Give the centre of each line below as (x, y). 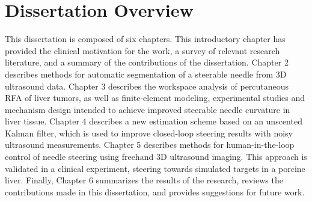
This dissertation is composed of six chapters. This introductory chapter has (145, 39)
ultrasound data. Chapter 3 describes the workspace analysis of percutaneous (147, 86)
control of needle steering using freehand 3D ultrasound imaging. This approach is (156, 157)
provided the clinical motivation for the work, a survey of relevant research (142, 50)
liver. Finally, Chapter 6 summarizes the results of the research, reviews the (144, 180)
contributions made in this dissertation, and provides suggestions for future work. (155, 191)
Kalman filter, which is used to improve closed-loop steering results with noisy (149, 133)
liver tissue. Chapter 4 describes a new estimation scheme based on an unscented (154, 121)
